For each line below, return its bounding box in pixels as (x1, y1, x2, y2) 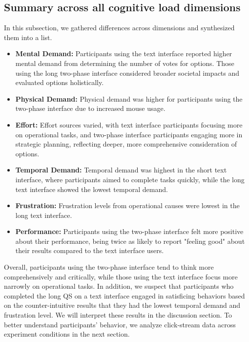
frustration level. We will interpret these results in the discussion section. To (4, 310, 232, 320)
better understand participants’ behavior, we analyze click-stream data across (4, 319, 236, 329)
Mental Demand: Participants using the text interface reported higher (15, 48, 232, 59)
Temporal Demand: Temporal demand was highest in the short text (15, 165, 227, 175)
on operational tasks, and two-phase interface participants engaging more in (15, 129, 243, 139)
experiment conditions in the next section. (4, 329, 130, 339)
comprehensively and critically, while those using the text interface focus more (4, 271, 238, 281)
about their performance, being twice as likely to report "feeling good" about (15, 235, 245, 246)
